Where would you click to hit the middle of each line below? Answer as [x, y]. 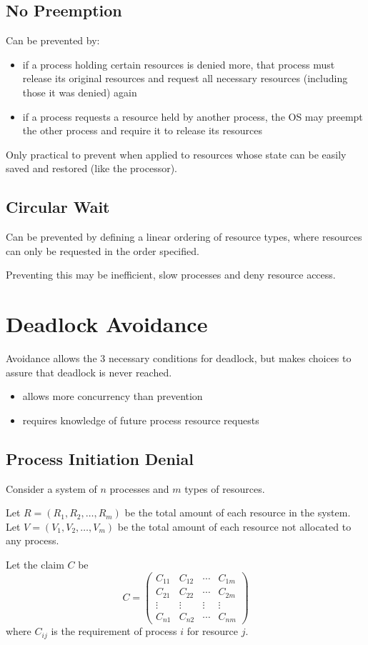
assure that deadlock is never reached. [89, 372]
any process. [33, 540]
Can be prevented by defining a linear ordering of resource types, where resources [184, 237]
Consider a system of [51, 488]
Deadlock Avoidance [107, 324]
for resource [213, 631]
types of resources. [225, 488]
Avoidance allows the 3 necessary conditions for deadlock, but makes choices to [179, 358]
